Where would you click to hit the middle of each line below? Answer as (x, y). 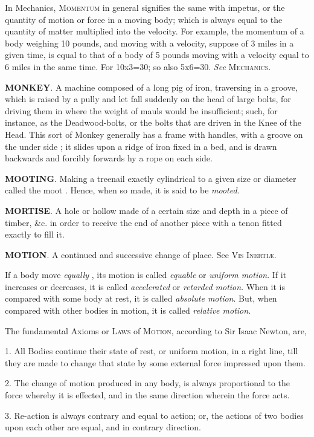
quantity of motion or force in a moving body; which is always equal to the (144, 19)
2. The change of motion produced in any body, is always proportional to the (148, 383)
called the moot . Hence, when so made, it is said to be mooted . (122, 190)
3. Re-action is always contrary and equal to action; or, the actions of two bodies (154, 415)
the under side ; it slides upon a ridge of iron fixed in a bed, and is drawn (141, 146)
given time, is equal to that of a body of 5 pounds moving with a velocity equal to (157, 55)
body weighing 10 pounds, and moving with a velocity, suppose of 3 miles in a (149, 43)
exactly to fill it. (35, 234)
